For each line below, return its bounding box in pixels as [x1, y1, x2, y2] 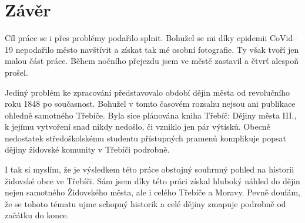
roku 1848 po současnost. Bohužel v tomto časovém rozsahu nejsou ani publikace [5, 97, 296, 110]
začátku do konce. [5, 209, 69, 221]
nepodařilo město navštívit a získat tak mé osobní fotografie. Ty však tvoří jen [15, 43, 299, 55]
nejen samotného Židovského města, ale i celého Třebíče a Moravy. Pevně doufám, [5, 186, 301, 198]
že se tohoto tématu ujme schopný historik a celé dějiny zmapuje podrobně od [5, 197, 286, 210]
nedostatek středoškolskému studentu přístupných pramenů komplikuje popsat [5, 131, 287, 144]
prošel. [5, 66, 28, 78]
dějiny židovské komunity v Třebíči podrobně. [5, 143, 170, 156]
